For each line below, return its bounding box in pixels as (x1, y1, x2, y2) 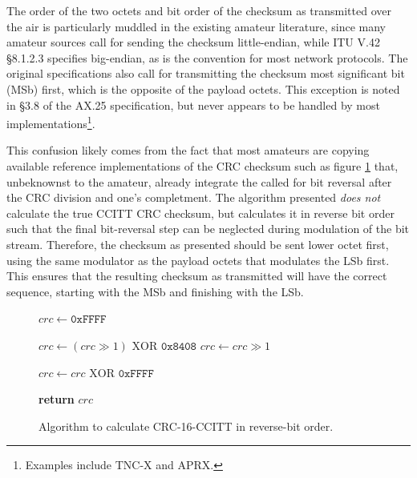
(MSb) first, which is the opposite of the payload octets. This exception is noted (6, 80, 400, 97)
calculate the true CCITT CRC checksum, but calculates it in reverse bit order (6, 204, 395, 221)
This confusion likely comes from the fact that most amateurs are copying (6, 142, 370, 159)
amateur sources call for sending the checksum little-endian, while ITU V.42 (6, 34, 380, 50)
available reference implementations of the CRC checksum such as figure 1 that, (6, 158, 399, 174)
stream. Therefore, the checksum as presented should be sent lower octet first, (6, 235, 389, 252)
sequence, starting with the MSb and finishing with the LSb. (6, 283, 304, 299)
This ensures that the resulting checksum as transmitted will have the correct (6, 267, 387, 284)
